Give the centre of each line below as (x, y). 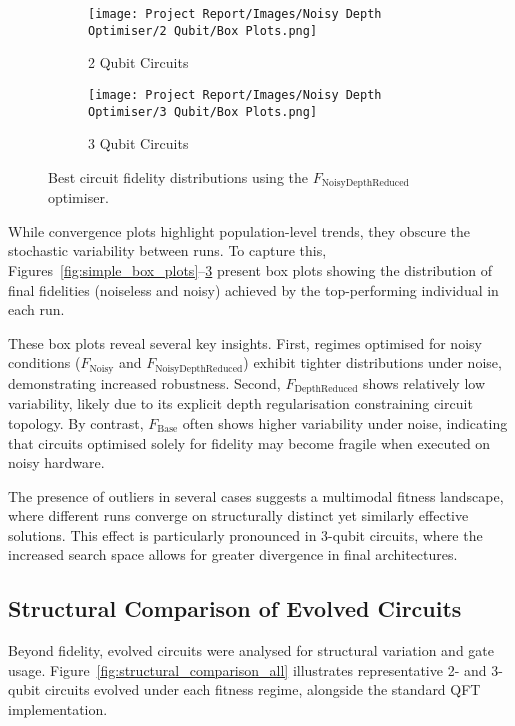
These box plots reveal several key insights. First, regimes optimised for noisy (245, 342)
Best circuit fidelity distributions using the (178, 176)
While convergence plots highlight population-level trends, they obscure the (239, 230)
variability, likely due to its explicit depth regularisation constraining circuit (240, 403)
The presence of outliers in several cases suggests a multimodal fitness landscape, (256, 495)
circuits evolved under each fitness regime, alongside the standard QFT (262, 689)
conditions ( (44, 362)
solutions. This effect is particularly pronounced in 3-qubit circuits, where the (245, 534)
